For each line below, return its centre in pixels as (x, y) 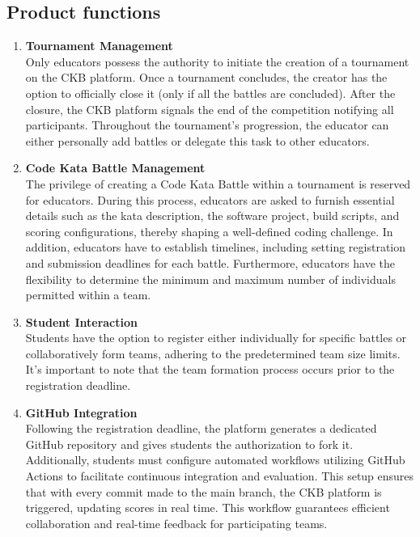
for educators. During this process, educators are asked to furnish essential (210, 199)
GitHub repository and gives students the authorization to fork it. (189, 444)
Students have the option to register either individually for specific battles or (216, 338)
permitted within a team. (88, 295)
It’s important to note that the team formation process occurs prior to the (210, 369)
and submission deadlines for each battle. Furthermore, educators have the (210, 262)
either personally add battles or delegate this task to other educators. (197, 140)
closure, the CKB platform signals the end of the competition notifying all (210, 109)
